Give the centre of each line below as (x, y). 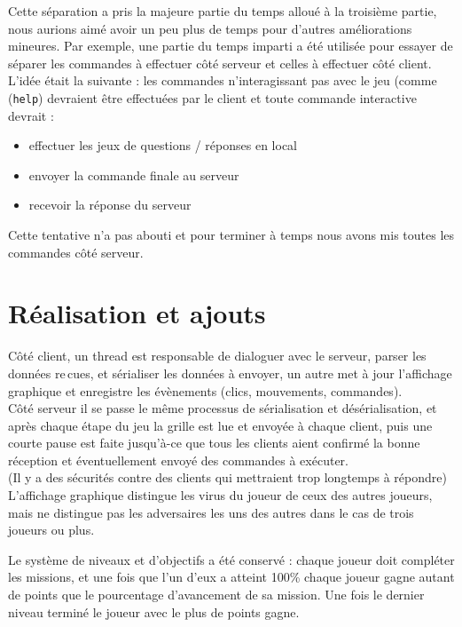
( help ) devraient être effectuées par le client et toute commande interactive (212, 97)
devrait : (31, 115)
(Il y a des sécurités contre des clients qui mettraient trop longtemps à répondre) (227, 477)
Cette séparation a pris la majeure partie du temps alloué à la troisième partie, (223, 11)
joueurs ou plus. (51, 530)
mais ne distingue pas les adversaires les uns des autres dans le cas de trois (211, 512)
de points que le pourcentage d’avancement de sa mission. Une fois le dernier (216, 595)
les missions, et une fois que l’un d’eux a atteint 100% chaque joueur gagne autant (231, 577)
